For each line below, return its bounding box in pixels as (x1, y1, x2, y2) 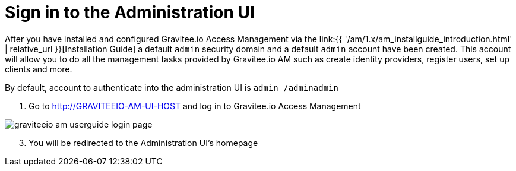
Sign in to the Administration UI (5, 2, 255, 23)
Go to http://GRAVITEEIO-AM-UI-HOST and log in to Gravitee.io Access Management (29, 100, 361, 111)
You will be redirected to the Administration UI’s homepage (29, 137, 258, 148)
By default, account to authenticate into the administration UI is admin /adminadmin (5, 82, 338, 93)
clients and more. (5, 64, 72, 74)
